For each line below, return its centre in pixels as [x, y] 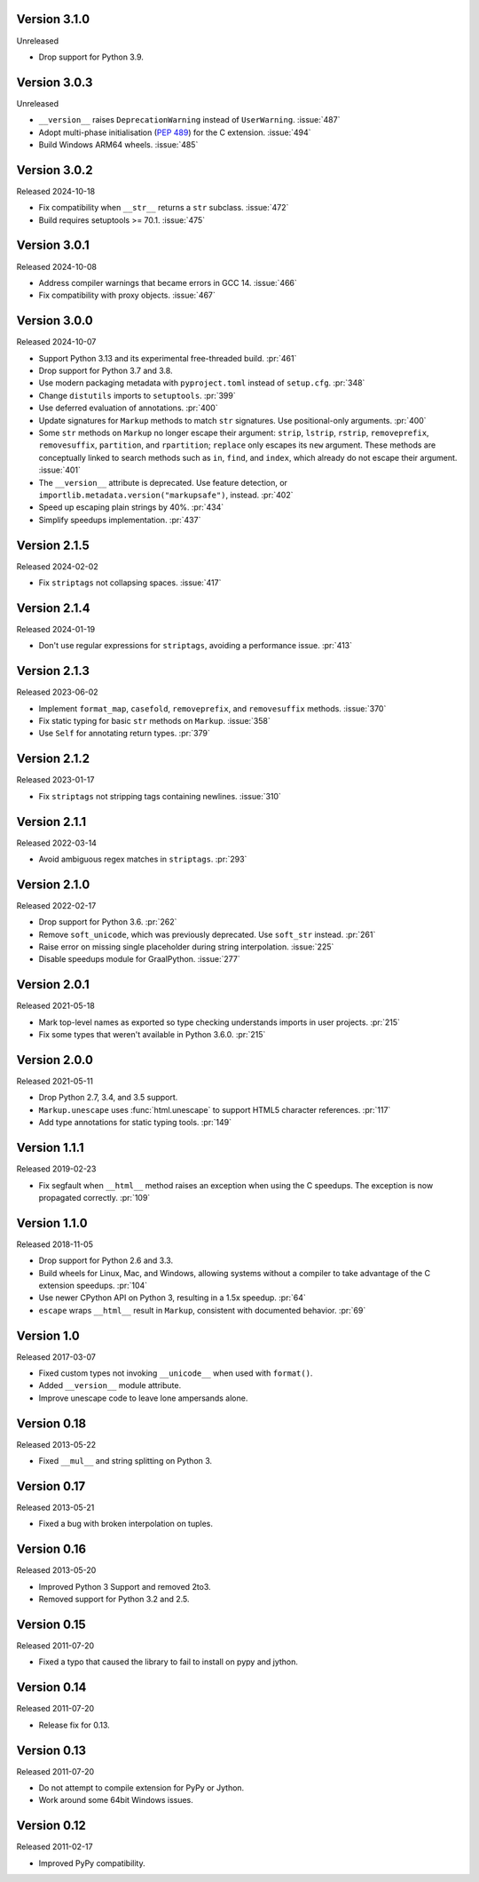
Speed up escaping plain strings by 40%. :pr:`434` [131, 507]
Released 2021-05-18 [55, 1006]
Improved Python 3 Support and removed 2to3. [125, 1586]
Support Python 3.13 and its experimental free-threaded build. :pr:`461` [168, 358]
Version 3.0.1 [53, 246]
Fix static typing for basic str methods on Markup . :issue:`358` [154, 721]
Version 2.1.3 [53, 671]
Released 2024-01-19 [56, 629]
